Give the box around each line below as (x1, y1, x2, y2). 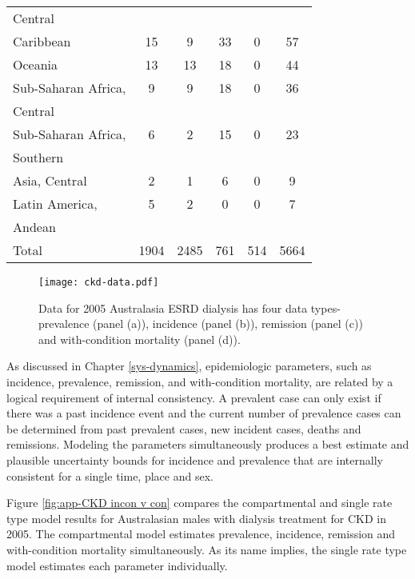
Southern (13, 148, 64, 166)
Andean (13, 218, 56, 236)
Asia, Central (13, 171, 87, 190)
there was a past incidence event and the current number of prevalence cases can (6, 405, 401, 421)
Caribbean (13, 32, 71, 50)
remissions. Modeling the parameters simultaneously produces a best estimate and (6, 436, 409, 453)
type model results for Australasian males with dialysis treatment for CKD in (6, 509, 386, 526)
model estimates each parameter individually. (6, 557, 228, 573)
